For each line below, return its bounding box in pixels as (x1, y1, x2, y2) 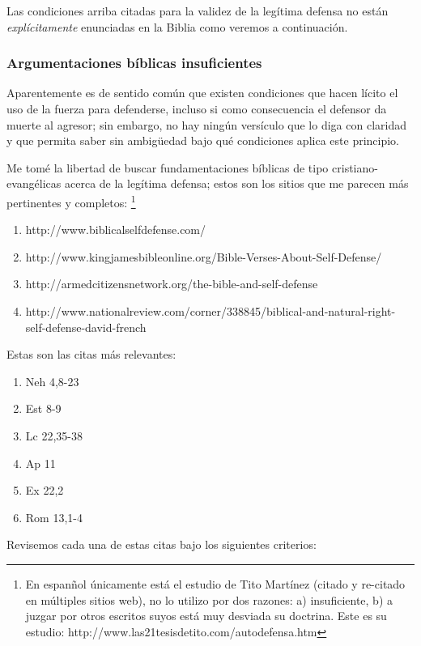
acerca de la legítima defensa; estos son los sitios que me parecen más (65, 175, 409, 192)
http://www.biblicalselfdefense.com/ (25, 221, 206, 238)
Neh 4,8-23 (25, 372, 79, 389)
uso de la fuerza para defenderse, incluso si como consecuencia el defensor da (6, 100, 387, 117)
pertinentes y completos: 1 (6, 191, 136, 210)
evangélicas (6, 175, 62, 192)
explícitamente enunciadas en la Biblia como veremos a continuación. (6, 18, 348, 35)
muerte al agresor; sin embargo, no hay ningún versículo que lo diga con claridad (6, 116, 406, 133)
